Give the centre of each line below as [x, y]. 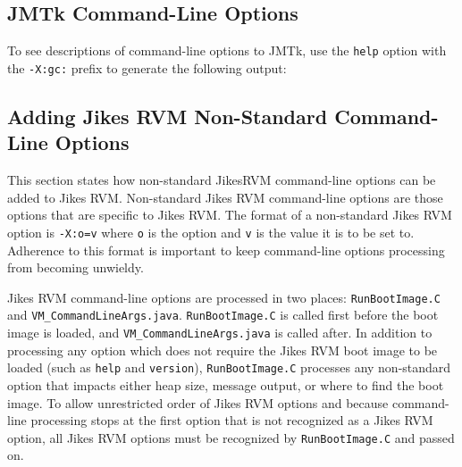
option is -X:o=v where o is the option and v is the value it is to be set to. [211, 232]
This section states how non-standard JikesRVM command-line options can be [222, 180]
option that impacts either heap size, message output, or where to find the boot [226, 384]
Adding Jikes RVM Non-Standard [168, 116]
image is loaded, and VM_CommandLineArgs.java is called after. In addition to [220, 333]
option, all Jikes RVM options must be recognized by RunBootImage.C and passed [231, 437]
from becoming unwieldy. [76, 267]
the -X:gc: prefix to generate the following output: [147, 67]
